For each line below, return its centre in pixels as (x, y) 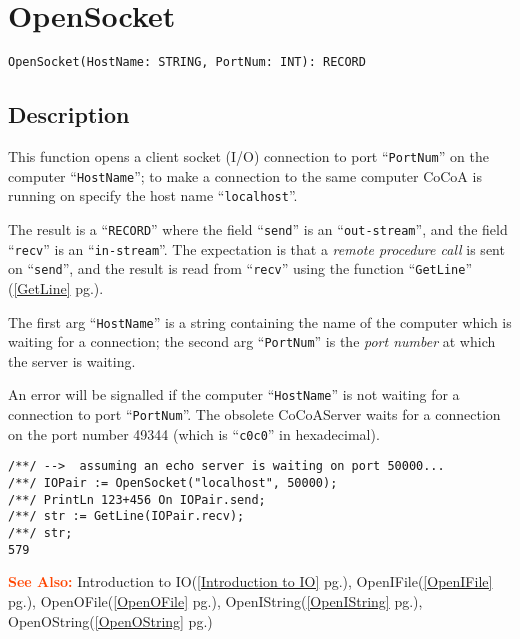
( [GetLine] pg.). (56, 287)
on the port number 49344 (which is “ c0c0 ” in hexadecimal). (194, 433)
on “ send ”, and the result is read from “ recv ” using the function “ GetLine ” (240, 268)
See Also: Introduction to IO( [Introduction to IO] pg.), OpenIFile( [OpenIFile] (250, 581)
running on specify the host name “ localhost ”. (153, 195)
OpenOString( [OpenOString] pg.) (110, 620)
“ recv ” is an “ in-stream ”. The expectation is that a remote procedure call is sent (256, 248)
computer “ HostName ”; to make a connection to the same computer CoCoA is (245, 175)
